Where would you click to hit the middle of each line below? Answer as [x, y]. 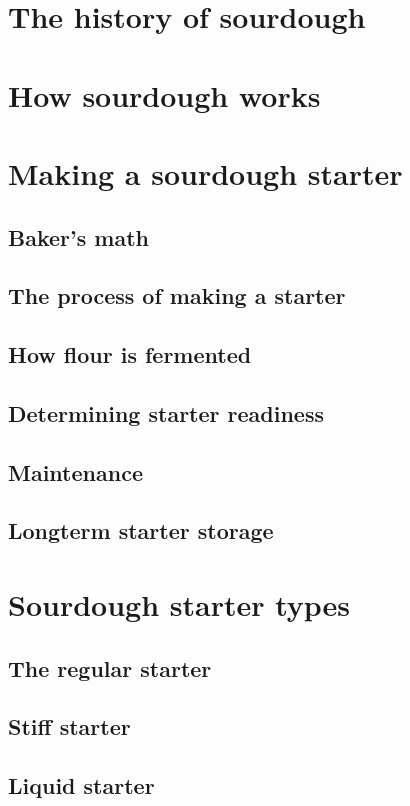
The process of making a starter [177, 295]
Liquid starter [81, 785]
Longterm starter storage [141, 530]
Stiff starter [69, 726]
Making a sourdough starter [205, 172]
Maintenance [75, 471]
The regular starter [110, 667]
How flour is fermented [130, 354]
